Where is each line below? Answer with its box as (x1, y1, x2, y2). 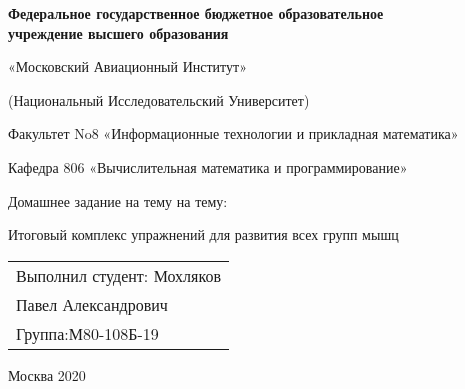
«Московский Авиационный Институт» (8, 56, 247, 77)
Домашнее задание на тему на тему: (8, 190, 228, 211)
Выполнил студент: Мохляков (16, 263, 221, 287)
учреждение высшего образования (8, 22, 229, 43)
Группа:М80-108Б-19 (16, 321, 159, 345)
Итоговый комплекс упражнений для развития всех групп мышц (8, 224, 399, 245)
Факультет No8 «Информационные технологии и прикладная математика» (8, 123, 459, 144)
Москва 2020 (8, 364, 86, 385)
